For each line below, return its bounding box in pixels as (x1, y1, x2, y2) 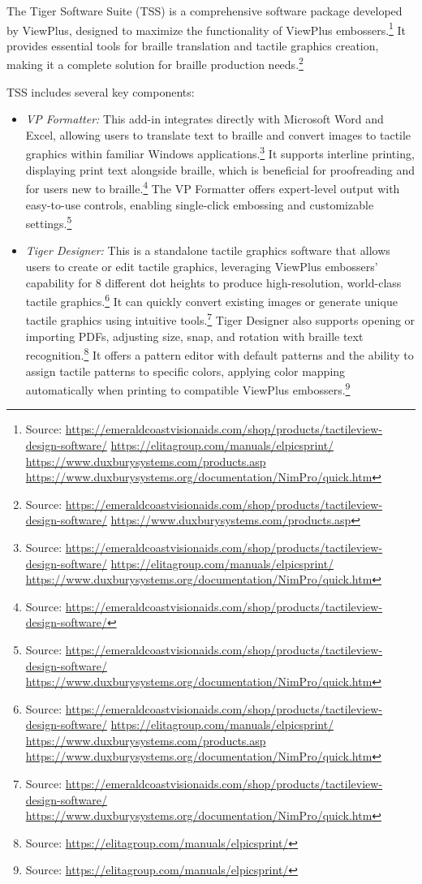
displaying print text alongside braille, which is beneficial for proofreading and (25, 161, 416, 178)
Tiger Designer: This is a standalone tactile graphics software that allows (25, 242, 390, 259)
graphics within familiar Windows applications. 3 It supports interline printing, (25, 143, 415, 162)
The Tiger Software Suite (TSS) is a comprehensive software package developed (6, 2, 403, 19)
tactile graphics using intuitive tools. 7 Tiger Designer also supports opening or (25, 309, 416, 329)
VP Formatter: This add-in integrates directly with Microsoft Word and (25, 110, 384, 127)
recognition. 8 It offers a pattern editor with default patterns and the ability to (25, 344, 414, 363)
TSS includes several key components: (6, 83, 195, 100)
